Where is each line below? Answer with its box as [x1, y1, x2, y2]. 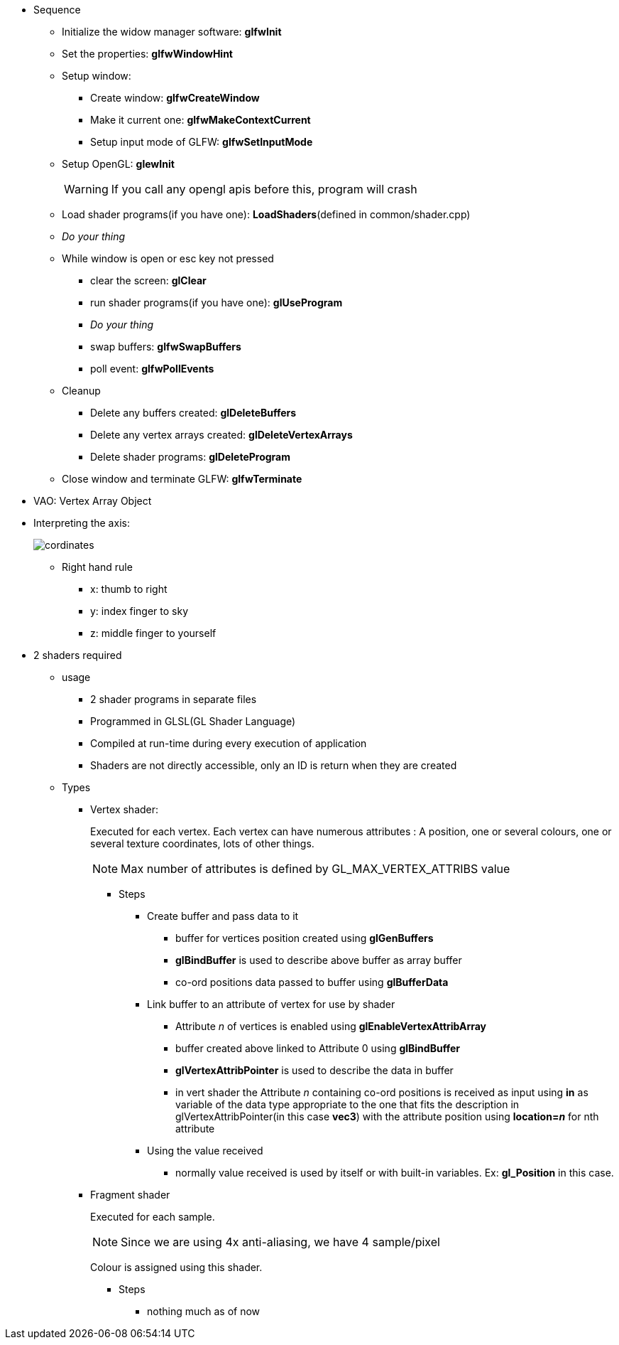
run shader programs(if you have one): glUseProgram [90, 296, 343, 309]
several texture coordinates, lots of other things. [90, 837, 314, 850]
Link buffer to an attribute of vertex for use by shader [147, 998, 395, 1010]
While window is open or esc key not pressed [62, 252, 274, 264]
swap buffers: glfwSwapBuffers [90, 341, 241, 353]
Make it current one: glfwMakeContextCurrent [90, 114, 311, 126]
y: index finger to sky [90, 605, 189, 617]
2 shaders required [33, 649, 122, 661]
